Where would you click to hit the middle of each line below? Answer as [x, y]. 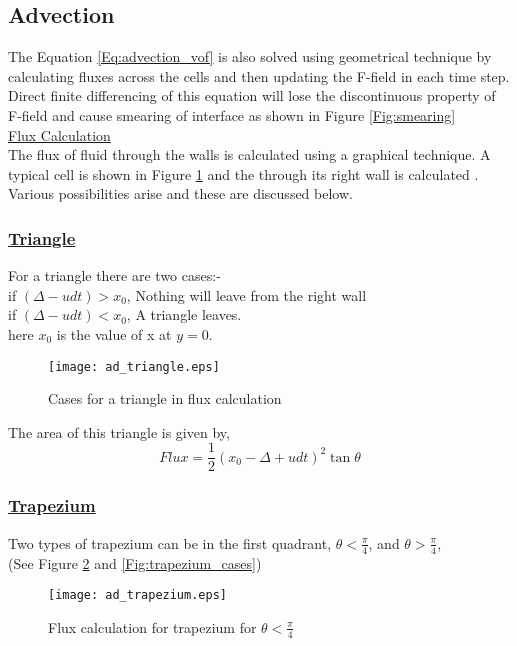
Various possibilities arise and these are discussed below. [180, 193]
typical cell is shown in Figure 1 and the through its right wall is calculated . [243, 173]
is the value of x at [114, 333]
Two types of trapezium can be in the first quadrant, [170, 542]
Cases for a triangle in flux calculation [165, 398]
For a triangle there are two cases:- [114, 275]
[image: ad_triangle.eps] [134, 366]
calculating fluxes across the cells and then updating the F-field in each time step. [259, 75]
